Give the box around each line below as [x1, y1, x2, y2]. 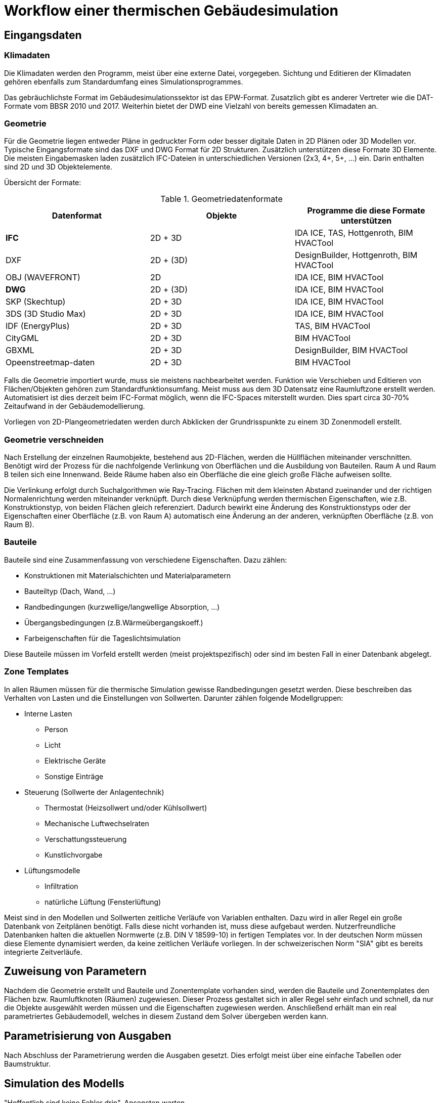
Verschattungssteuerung [45, 834, 127, 843]
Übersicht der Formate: [4, 178, 81, 187]
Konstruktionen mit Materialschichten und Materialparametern [24, 571, 231, 580]
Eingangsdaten [4, 28, 82, 41]
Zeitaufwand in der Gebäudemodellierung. [4, 402, 145, 411]
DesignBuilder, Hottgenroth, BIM [294, 250, 418, 261]
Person [45, 725, 68, 734]
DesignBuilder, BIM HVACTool [294, 345, 408, 356]
